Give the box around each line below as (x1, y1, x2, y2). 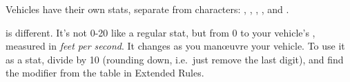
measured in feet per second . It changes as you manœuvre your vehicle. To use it (6, 39, 345, 53)
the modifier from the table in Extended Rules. (6, 65, 204, 80)
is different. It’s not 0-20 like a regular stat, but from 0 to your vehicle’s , (6, 25, 315, 39)
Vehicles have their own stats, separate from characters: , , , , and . (6, 2, 289, 16)
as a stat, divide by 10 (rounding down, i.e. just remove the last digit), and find (6, 52, 344, 66)
